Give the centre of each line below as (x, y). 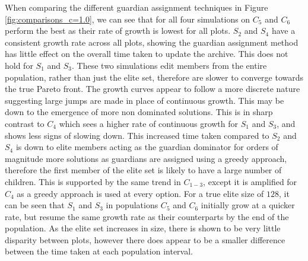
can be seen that (35, 205)
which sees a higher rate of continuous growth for (149, 123)
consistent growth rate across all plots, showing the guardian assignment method (152, 42)
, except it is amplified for (250, 181)
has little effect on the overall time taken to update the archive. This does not (147, 54)
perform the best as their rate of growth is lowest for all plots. (118, 31)
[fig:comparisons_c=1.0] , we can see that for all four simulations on (128, 19)
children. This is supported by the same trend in (93, 181)
